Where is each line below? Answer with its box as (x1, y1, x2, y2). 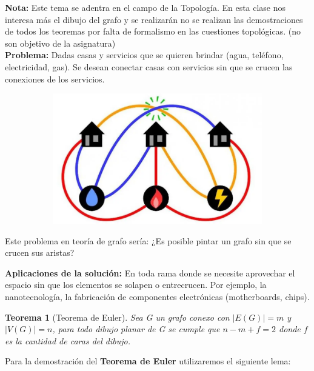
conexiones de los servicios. (5, 72, 105, 85)
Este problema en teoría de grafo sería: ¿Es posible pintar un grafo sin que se (5, 234, 292, 247)
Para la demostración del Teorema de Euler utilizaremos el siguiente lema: (5, 355, 291, 367)
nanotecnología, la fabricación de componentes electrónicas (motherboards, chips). (5, 290, 310, 302)
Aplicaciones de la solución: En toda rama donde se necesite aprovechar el (5, 266, 295, 279)
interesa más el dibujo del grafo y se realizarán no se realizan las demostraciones (5, 13, 303, 25)
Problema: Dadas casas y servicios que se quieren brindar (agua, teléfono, (5, 48, 284, 61)
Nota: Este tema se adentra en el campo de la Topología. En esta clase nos (5, 1, 286, 13)
